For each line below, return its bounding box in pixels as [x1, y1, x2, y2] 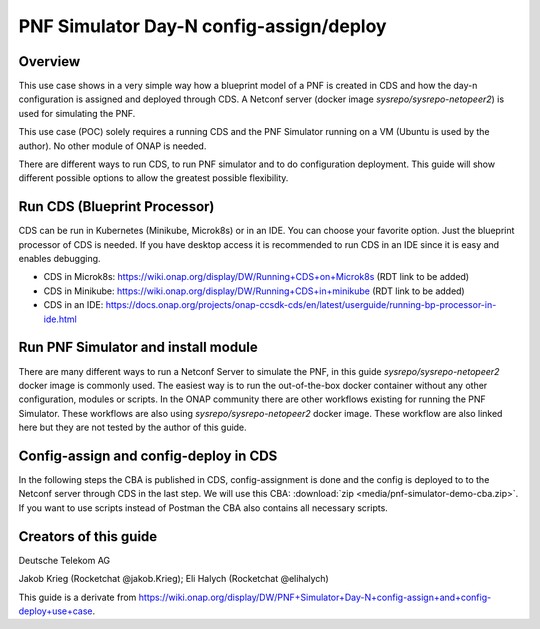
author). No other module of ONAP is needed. [18, 140, 207, 152]
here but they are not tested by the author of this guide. [18, 421, 247, 434]
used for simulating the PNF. [18, 107, 136, 119]
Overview [18, 53, 81, 70]
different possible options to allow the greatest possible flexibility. [18, 172, 289, 184]
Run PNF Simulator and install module [18, 339, 259, 356]
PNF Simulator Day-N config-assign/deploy [18, 15, 387, 37]
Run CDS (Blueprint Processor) [18, 198, 215, 215]
